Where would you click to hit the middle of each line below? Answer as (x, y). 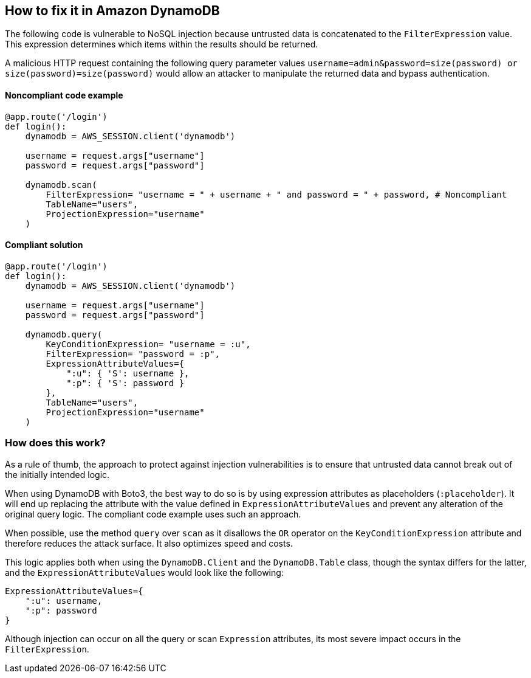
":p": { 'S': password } (125, 383)
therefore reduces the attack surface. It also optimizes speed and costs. (149, 543)
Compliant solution (44, 245)
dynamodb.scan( (61, 185)
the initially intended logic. (57, 474)
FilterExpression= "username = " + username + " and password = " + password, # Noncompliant (276, 194)
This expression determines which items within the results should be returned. (162, 44)
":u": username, (64, 600)
